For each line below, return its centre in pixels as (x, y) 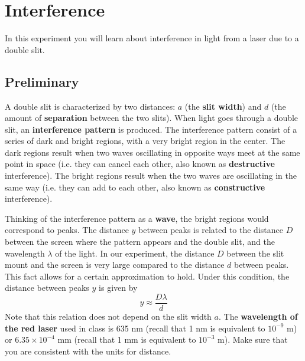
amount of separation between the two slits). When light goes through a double (152, 118)
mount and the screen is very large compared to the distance (115, 265)
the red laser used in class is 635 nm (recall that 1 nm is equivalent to (135, 328)
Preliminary (42, 81)
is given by (118, 288)
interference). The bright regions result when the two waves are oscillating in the (151, 175)
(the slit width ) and (223, 106)
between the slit (255, 253)
